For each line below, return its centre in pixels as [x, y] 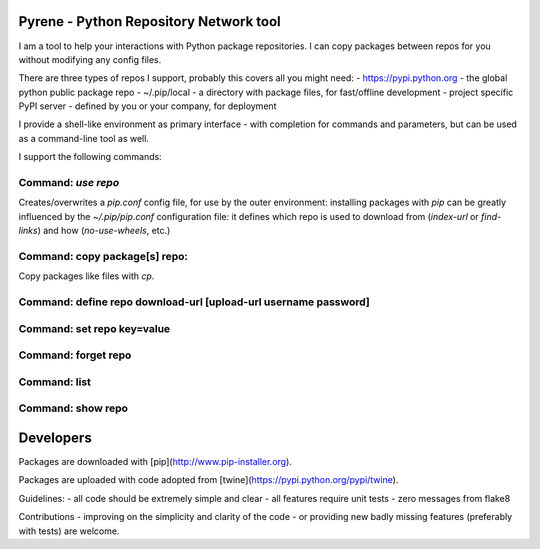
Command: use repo [69, 183]
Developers [55, 437]
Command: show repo [73, 408]
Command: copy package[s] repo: [103, 256]
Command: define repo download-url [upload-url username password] [194, 302]
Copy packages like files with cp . [86, 276]
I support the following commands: [90, 157]
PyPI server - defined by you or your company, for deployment [147, 106]
